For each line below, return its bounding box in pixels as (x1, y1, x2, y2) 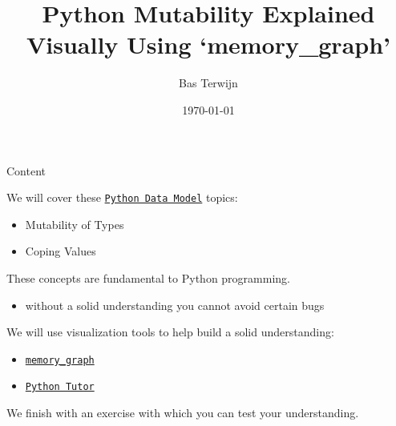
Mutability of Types (25, 215, 124, 232)
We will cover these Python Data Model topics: (6, 189, 238, 206)
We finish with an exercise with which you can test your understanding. (6, 404, 359, 421)
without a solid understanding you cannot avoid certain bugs (25, 296, 325, 313)
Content (6, 162, 46, 179)
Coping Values (25, 243, 96, 259)
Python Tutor (25, 381, 95, 393)
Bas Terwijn (179, 74, 238, 91)
